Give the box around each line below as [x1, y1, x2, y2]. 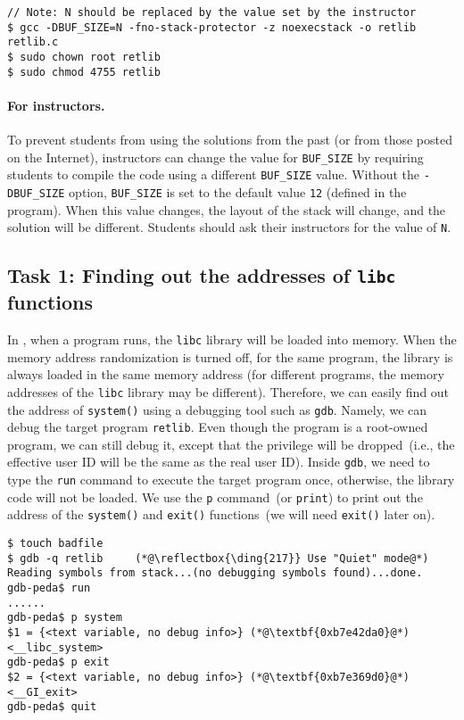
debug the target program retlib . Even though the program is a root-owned [7, 418, 428, 436]
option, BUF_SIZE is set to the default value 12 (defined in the [69, 182, 407, 201]
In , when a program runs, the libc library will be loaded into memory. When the [7, 330, 457, 349]
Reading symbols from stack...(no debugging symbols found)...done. [7, 567, 423, 580]
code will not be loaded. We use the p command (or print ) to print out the [7, 487, 423, 506]
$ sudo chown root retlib [7, 50, 161, 63]
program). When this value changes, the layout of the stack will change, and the [7, 200, 446, 219]
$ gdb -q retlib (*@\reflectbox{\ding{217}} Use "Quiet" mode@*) [7, 551, 429, 565]
